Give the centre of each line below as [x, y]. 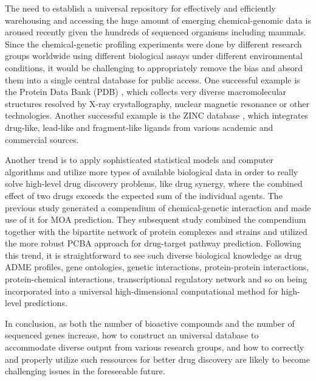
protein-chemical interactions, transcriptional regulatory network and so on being [156, 279]
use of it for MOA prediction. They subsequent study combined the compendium [156, 219]
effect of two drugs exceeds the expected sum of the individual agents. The [144, 195]
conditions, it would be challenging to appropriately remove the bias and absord [154, 67]
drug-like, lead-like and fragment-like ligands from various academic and [139, 127]
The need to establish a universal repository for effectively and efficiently [140, 8]
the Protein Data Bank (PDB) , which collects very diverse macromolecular [146, 92]
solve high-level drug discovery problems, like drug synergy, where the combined [154, 184]
